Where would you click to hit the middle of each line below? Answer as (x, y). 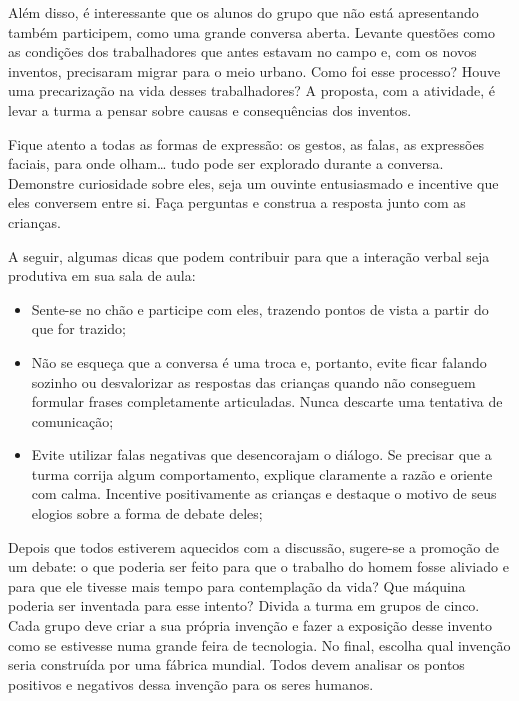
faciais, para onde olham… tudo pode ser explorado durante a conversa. (226, 163)
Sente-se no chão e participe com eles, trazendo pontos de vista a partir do (260, 308)
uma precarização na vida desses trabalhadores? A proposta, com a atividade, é (252, 90)
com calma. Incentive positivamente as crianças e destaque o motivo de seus (264, 493)
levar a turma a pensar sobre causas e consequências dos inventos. (210, 109)
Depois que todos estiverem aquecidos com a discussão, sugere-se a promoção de (253, 546)
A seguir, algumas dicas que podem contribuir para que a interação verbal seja (249, 255)
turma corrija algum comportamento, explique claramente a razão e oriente (262, 473)
